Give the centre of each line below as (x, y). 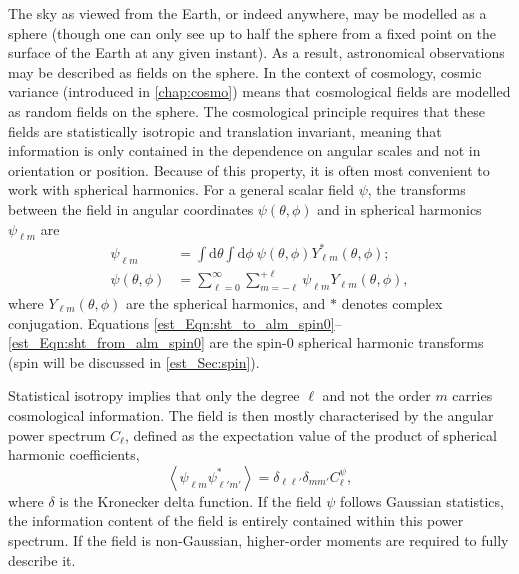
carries (472, 395)
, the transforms (416, 189)
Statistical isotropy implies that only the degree (154, 395)
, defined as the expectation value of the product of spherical (310, 434)
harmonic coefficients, (74, 454)
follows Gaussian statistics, (422, 500)
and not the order (376, 395)
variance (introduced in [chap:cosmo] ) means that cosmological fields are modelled (259, 91)
